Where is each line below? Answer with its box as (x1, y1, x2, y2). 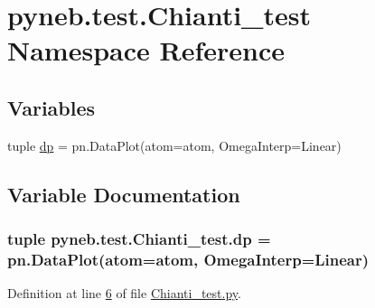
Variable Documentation (7, 180, 240, 208)
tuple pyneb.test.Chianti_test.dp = (7, 228, 271, 250)
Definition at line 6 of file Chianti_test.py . (7, 284, 241, 303)
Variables (7, 93, 96, 121)
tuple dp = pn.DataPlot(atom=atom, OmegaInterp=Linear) (7, 135, 342, 154)
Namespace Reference (7, 32, 285, 69)
